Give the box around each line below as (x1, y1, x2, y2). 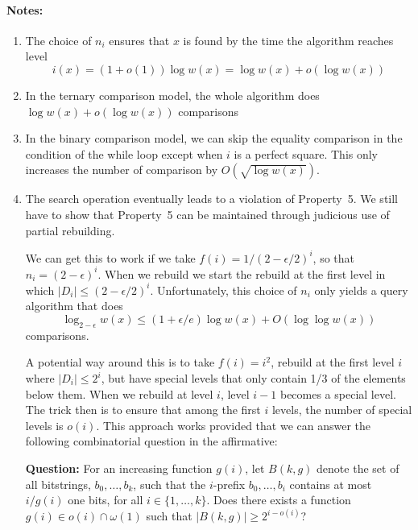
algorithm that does (25, 297, 123, 314)
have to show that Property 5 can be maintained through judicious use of (25, 205, 390, 222)
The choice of (25, 31, 92, 48)
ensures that (109, 31, 170, 48)
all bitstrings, (25, 475, 91, 492)
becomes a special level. (279, 385, 396, 402)
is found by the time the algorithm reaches (183, 31, 394, 48)
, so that (312, 249, 355, 266)
